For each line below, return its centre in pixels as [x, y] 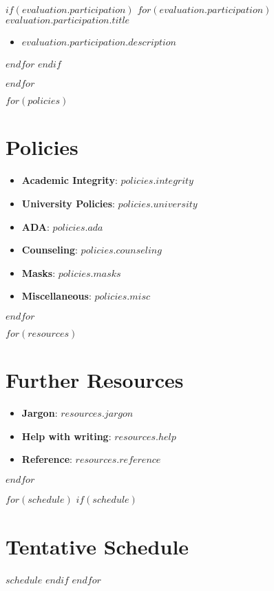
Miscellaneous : [56, 296]
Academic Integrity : [70, 180]
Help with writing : [66, 436]
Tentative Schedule [97, 546]
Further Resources [95, 380]
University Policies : [68, 203]
